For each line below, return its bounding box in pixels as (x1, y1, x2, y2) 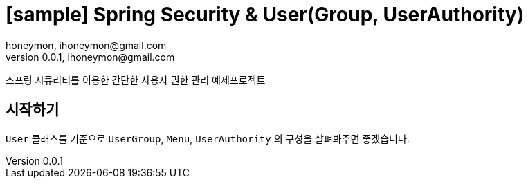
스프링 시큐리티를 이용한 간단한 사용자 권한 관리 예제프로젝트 (6, 73, 266, 86)
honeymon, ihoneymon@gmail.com (6, 39, 167, 51)
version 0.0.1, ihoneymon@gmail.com (6, 50, 175, 63)
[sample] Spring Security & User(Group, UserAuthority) (6, 3, 525, 26)
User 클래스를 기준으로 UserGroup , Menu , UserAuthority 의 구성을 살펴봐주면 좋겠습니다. (6, 132, 410, 145)
